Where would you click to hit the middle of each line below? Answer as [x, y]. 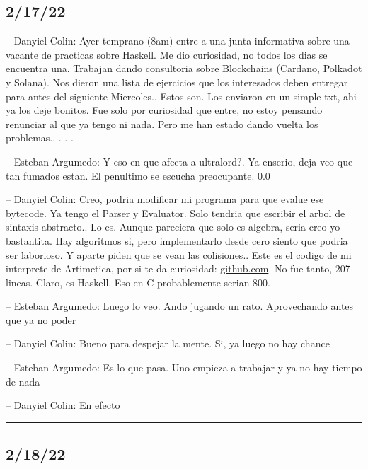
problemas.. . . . [40, 138]
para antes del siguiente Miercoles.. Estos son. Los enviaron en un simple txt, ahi [181, 96]
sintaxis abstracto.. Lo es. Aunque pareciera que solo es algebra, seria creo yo [173, 227]
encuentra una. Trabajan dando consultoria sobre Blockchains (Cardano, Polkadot [184, 68]
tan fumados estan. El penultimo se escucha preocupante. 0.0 [138, 175]
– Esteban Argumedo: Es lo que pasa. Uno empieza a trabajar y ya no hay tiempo [184, 367]
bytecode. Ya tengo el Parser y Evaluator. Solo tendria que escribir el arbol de [176, 213]
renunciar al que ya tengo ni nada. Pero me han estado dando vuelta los [162, 123]
